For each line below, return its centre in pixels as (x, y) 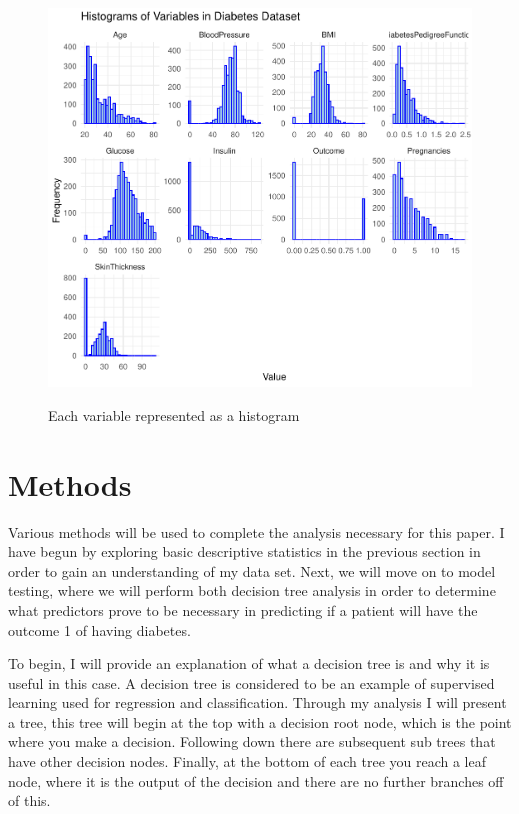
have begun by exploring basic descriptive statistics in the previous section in (244, 551)
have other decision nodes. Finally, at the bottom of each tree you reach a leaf (247, 761)
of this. (29, 800)
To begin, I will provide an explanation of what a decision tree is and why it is (249, 663)
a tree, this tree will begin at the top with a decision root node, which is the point (260, 721)
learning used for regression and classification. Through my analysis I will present (257, 702)
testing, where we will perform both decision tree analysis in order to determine (252, 590)
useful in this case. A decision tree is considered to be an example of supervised (251, 682)
